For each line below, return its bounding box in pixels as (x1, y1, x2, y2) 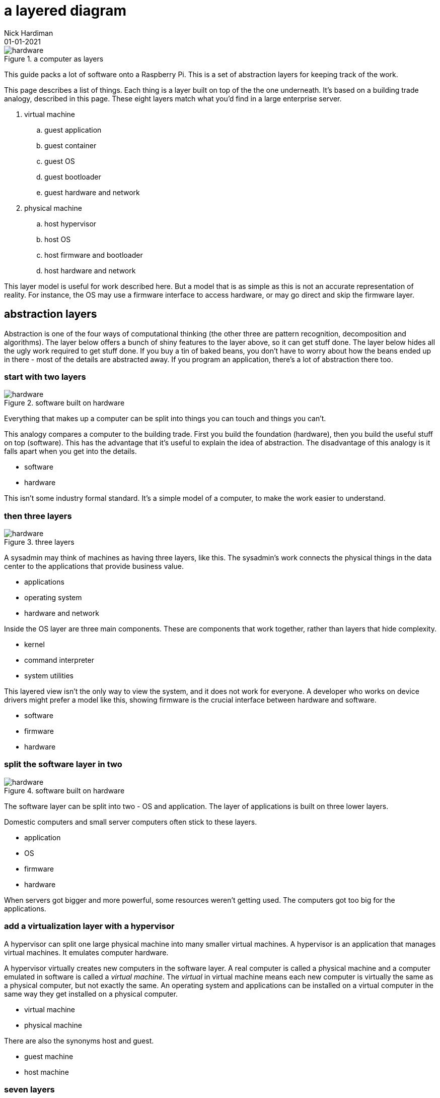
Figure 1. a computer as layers (4, 54, 104, 63)
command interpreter (24, 656, 94, 665)
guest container (44, 141, 97, 150)
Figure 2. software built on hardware (4, 398, 125, 408)
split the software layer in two (4, 759, 122, 770)
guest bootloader (44, 172, 101, 181)
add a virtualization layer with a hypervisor (4, 921, 175, 932)
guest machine (24, 1052, 74, 1061)
